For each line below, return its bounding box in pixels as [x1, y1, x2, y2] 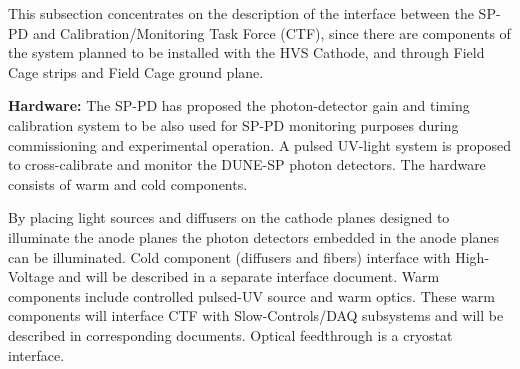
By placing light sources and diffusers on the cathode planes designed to [8, 207, 450, 228]
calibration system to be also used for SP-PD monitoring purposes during [8, 114, 459, 135]
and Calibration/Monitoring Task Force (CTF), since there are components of [32, 22, 511, 43]
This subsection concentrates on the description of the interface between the [8, 3, 474, 23]
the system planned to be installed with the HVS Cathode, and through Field [8, 42, 485, 63]
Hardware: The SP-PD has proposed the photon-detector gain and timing [8, 95, 470, 116]
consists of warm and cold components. [8, 173, 248, 194]
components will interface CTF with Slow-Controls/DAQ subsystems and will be [8, 305, 504, 326]
